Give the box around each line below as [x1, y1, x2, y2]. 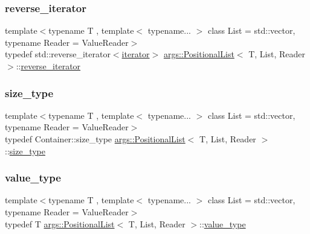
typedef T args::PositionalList [5, 217, 115, 230]
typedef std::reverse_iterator [5, 48, 111, 60]
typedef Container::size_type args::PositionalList [5, 133, 186, 145]
